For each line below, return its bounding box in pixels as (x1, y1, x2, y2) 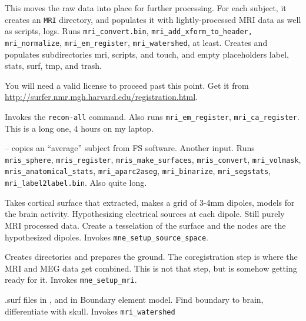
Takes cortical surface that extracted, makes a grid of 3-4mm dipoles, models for (5, 196, 295, 208)
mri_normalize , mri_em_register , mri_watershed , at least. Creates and (5, 36, 268, 48)
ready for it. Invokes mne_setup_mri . (5, 273, 137, 286)
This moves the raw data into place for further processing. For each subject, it (5, 2, 287, 14)
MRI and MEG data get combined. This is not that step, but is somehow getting (5, 262, 297, 274)
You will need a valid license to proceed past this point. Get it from (5, 79, 249, 91)
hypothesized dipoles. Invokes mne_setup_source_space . (5, 230, 208, 243)
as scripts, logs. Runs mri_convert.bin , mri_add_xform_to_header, (5, 25, 252, 37)
